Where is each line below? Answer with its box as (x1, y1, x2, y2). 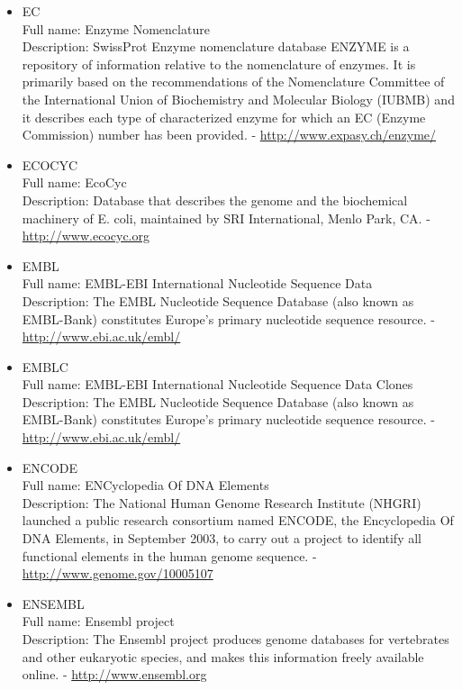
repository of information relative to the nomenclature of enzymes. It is (22, 54, 416, 73)
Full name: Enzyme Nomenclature (22, 19, 210, 38)
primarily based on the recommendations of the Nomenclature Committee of (22, 72, 445, 91)
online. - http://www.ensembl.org (22, 665, 207, 684)
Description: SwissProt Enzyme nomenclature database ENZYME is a (22, 37, 410, 56)
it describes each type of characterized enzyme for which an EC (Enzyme (22, 107, 426, 126)
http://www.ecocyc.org (22, 226, 150, 245)
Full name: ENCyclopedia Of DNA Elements (22, 476, 269, 495)
